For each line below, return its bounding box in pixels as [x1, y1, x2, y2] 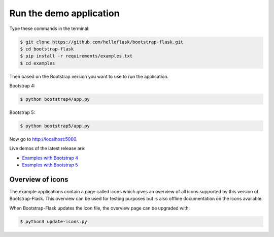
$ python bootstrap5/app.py [20, 123, 90, 129]
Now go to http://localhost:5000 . [9, 136, 78, 142]
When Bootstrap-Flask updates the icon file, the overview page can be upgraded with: [9, 205, 190, 211]
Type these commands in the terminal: [9, 25, 90, 32]
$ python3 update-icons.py [20, 219, 87, 224]
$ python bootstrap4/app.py [20, 97, 90, 102]
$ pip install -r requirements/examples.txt [20, 53, 133, 59]
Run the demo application [9, 8, 120, 19]
